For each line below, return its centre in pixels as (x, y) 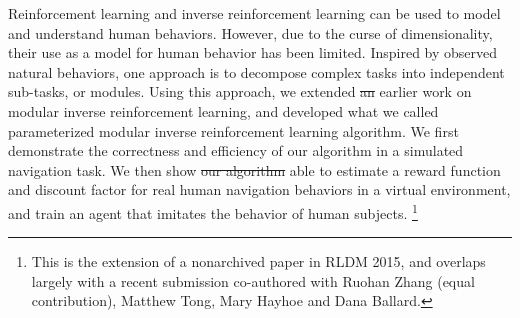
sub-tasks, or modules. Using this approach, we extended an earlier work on (240, 91)
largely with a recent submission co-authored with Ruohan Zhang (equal (253, 280)
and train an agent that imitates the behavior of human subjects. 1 (213, 211)
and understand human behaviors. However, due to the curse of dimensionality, (250, 32)
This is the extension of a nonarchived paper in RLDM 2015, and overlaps (258, 261)
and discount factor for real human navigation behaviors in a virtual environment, (259, 189)
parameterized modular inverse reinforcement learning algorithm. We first (233, 130)
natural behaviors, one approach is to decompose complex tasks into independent (256, 71)
